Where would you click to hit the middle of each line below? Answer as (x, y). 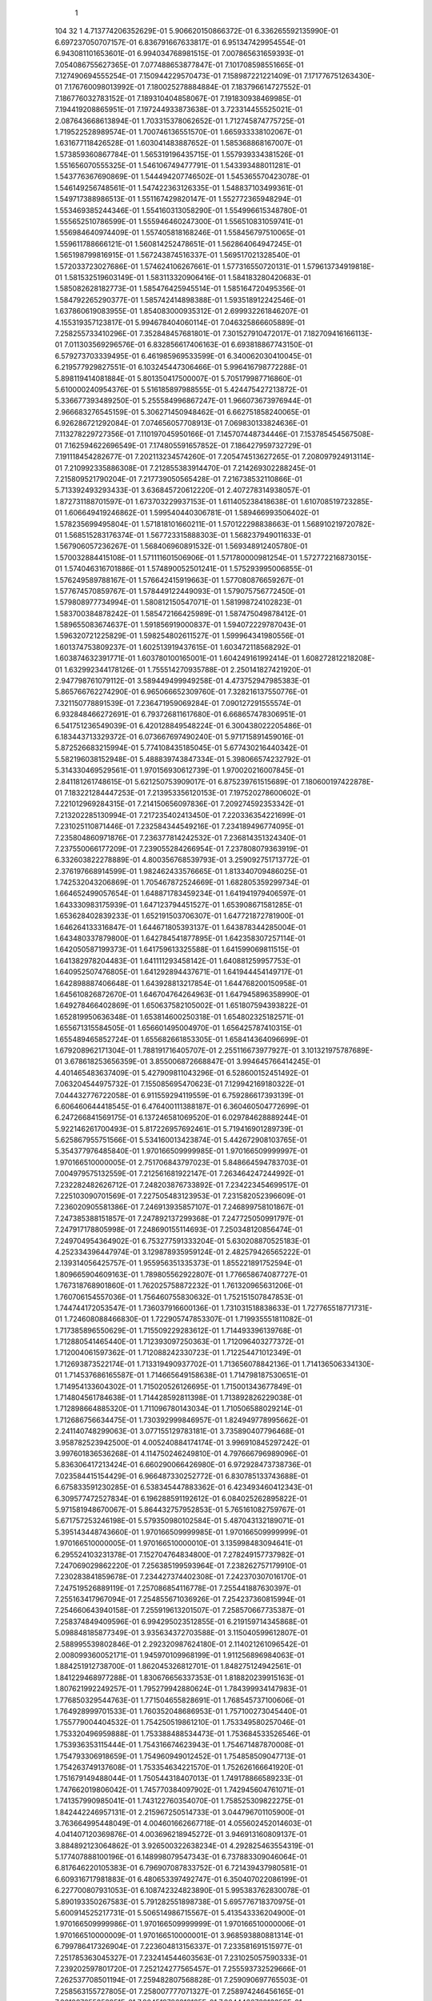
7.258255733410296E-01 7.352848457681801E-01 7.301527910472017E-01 (178, 333)
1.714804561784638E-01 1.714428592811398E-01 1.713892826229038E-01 (179, 1397)
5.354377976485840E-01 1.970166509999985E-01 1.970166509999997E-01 (181, 1151)
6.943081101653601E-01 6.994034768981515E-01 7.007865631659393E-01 (179, 54)
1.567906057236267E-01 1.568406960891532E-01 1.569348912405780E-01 (181, 546)
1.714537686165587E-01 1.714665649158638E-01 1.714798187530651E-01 (186, 1375)
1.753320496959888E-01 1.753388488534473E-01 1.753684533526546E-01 (183, 1734)
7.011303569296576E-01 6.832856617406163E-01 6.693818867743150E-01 (189, 345)
